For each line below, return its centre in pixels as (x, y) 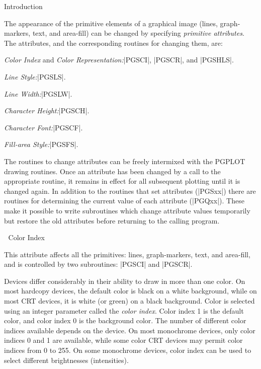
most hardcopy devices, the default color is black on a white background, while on (130, 291)
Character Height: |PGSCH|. (47, 110)
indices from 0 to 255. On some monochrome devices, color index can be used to (128, 350)
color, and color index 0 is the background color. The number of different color (125, 320)
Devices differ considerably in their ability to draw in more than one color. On (125, 281)
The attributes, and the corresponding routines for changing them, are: (113, 43)
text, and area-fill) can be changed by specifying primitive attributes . (138, 33)
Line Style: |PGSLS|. (35, 76)
